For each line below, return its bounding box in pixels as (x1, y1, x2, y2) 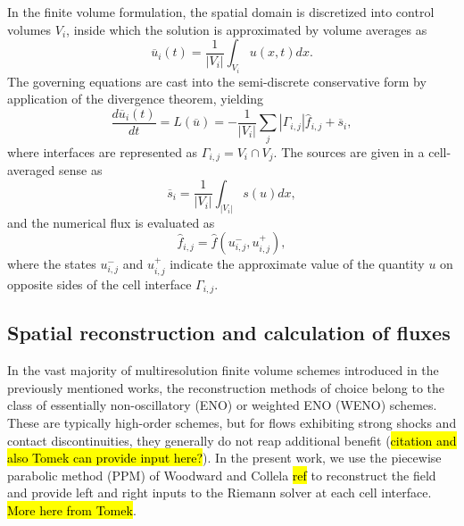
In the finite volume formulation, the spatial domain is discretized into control (7, 3, 435, 21)
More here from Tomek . (7, 500, 137, 519)
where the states (7, 255, 96, 273)
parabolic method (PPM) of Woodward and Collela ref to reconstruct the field (7, 465, 436, 484)
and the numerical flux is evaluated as (7, 213, 215, 231)
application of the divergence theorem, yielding (7, 89, 264, 108)
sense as (58, 161, 103, 180)
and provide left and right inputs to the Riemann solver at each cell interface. (7, 483, 432, 502)
